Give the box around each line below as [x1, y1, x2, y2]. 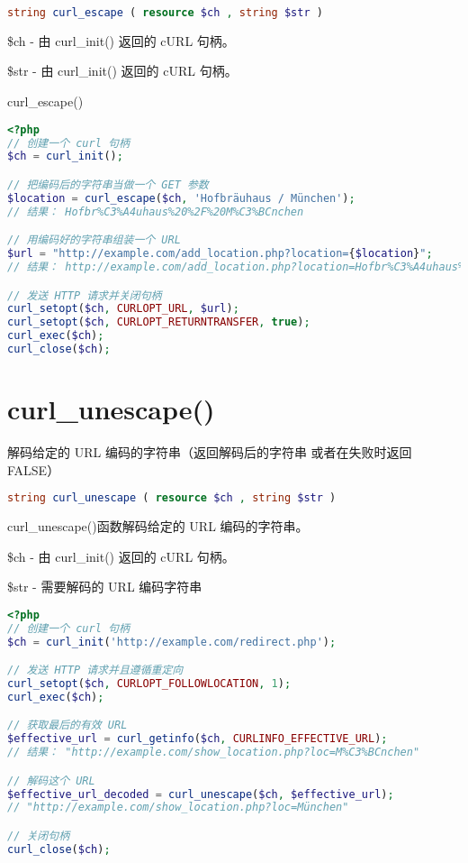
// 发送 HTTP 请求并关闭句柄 [7, 289, 162, 302]
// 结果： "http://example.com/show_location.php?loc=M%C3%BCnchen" [7, 746, 420, 759]
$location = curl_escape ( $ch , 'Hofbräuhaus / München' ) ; [7, 191, 355, 205]
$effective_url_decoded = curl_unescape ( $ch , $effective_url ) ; [7, 787, 394, 801]
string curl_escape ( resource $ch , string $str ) [7, 6, 323, 19]
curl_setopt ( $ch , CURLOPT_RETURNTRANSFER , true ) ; [7, 316, 310, 329]
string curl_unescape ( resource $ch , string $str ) [7, 491, 337, 505]
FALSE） [7, 460, 60, 479]
